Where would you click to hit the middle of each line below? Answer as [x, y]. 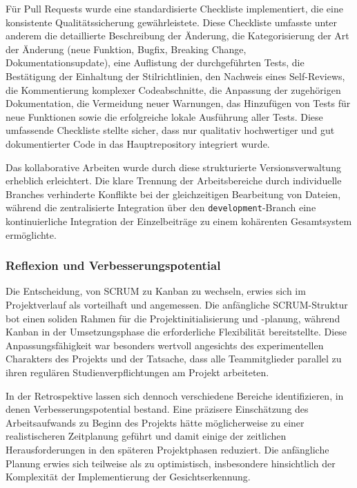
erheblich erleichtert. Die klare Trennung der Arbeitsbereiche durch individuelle [174, 180]
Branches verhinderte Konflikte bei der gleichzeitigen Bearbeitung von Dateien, [173, 194]
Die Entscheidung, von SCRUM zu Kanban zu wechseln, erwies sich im [156, 291]
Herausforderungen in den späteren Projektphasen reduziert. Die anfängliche [167, 449]
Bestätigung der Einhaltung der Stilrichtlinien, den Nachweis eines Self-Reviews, [175, 76]
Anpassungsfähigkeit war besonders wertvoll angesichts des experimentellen [165, 345]
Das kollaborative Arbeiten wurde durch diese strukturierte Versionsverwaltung [173, 167]
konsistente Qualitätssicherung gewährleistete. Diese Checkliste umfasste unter [172, 22]
